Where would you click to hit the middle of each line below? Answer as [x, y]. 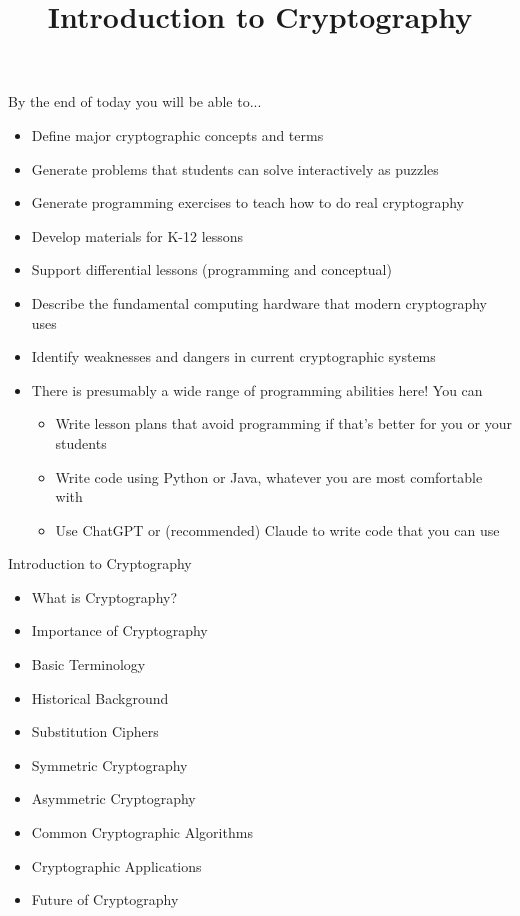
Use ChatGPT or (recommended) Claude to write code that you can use [277, 529]
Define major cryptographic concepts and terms [177, 134]
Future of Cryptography [105, 899]
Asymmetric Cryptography [113, 798]
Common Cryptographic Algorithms [142, 832]
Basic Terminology [88, 664]
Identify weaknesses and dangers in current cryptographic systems [233, 356]
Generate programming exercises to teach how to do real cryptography [247, 202]
